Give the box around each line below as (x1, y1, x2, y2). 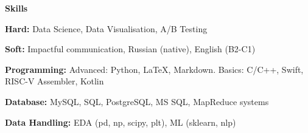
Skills (5, 2, 28, 14)
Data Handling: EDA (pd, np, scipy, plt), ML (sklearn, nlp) (5, 115, 236, 128)
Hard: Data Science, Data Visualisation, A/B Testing (5, 22, 208, 35)
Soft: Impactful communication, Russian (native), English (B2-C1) (5, 43, 256, 55)
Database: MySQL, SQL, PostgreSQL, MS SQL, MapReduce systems (5, 95, 269, 107)
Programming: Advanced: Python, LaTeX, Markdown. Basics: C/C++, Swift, (5, 63, 304, 75)
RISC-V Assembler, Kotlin (5, 75, 104, 87)
